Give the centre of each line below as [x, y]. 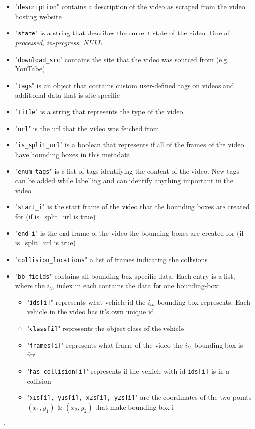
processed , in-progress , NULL [59, 42]
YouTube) [30, 69]
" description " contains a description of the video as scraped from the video [130, 6]
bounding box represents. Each [204, 302]
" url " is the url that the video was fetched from [87, 128]
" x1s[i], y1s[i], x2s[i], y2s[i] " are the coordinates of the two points [139, 397]
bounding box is [219, 345]
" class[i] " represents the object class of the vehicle [105, 328]
